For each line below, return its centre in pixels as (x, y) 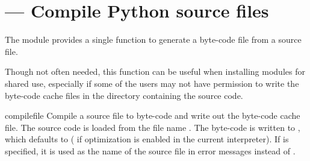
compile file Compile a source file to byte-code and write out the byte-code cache (153, 115)
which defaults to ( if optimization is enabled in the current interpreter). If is (147, 139)
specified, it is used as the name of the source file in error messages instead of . (150, 150)
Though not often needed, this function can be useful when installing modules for (155, 71)
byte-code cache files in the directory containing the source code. (124, 95)
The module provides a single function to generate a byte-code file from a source (153, 39)
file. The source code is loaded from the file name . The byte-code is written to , (153, 127)
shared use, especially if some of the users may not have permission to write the (152, 83)
